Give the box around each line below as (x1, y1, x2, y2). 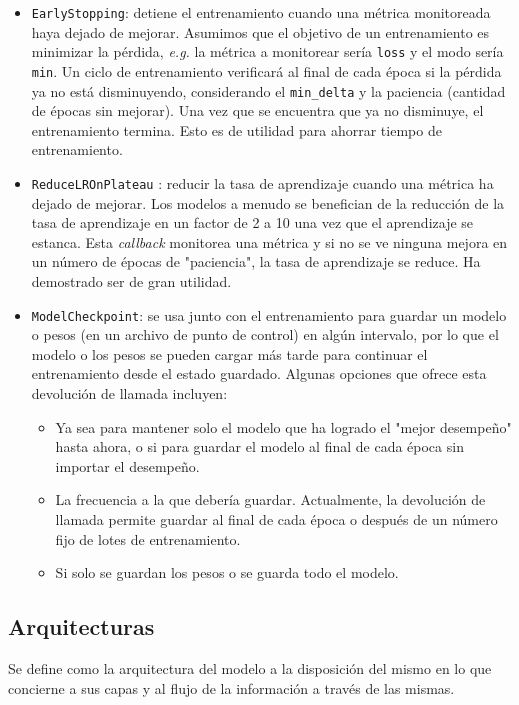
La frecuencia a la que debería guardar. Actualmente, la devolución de (55, 489, 486, 510)
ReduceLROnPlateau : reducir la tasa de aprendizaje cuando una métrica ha (31, 173, 494, 193)
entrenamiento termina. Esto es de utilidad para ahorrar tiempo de (31, 119, 442, 140)
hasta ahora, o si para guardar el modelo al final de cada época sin (55, 436, 464, 457)
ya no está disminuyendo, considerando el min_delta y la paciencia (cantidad (31, 80, 506, 101)
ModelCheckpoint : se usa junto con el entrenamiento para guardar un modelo (31, 304, 507, 325)
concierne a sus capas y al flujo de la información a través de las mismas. (8, 677, 455, 698)
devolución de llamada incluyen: (31, 383, 228, 404)
